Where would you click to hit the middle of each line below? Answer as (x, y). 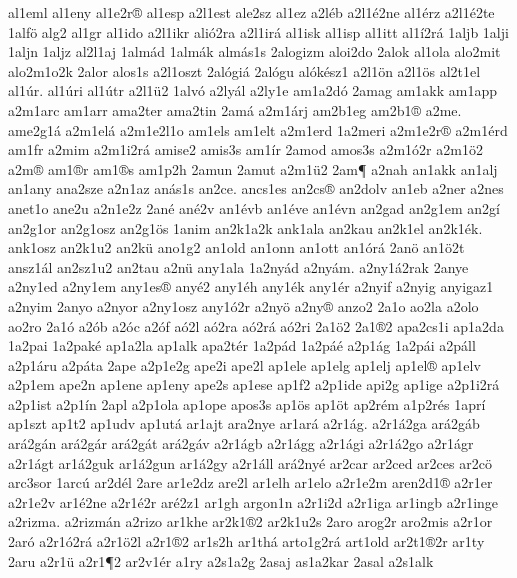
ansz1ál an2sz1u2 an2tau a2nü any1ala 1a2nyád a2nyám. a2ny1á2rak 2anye (238, 266)
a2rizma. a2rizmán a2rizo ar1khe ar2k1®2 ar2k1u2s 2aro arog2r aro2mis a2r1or (250, 521)
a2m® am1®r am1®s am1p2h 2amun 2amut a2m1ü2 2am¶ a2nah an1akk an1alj (253, 168)
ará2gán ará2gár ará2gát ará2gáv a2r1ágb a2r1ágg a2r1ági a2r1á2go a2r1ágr (241, 443)
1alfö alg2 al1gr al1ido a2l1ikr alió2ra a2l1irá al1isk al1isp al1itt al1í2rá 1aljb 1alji (258, 31)
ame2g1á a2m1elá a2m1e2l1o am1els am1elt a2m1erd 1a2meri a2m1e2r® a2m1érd (258, 129)
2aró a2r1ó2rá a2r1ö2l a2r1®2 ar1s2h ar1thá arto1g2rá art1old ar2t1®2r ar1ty (246, 541)
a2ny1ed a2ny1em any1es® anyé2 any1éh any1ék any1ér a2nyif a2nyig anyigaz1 (251, 286)
